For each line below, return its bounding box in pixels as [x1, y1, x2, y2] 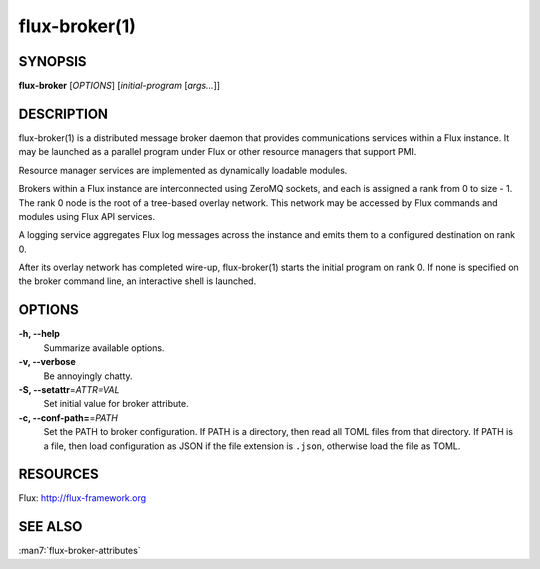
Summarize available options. [43, 341, 165, 354]
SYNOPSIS [18, 53, 87, 70]
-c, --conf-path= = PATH [18, 411, 119, 424]
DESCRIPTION [18, 105, 109, 122]
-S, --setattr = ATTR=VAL [18, 383, 120, 395]
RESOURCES [18, 466, 99, 483]
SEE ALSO [18, 518, 83, 535]
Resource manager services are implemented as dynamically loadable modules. [18, 164, 348, 176]
